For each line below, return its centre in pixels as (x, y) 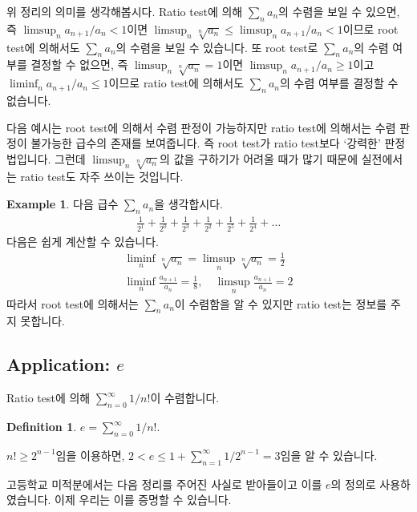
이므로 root (370, 28)
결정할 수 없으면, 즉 (79, 65)
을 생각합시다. (188, 204)
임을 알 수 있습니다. (329, 455)
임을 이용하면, (90, 455)
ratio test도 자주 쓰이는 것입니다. (102, 177)
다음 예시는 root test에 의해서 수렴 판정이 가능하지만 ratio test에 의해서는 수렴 (201, 127)
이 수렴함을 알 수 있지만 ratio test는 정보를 (281, 303)
